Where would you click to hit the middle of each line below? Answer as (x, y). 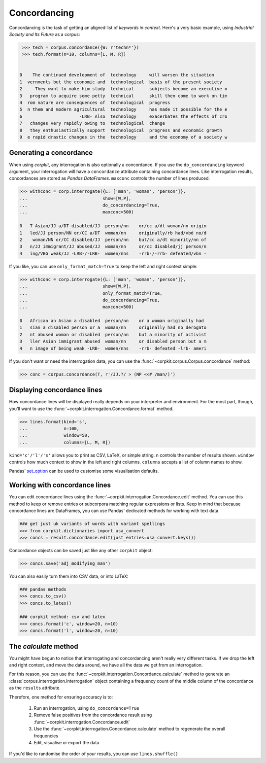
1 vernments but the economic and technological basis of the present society (121, 82)
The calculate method (44, 646)
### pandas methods (43, 589)
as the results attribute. (35, 688)
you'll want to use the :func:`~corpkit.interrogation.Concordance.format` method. (91, 409)
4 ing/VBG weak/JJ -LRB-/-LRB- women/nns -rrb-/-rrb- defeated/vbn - (113, 253)
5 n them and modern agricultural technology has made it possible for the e (123, 109)
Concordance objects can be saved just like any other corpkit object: (81, 550)
